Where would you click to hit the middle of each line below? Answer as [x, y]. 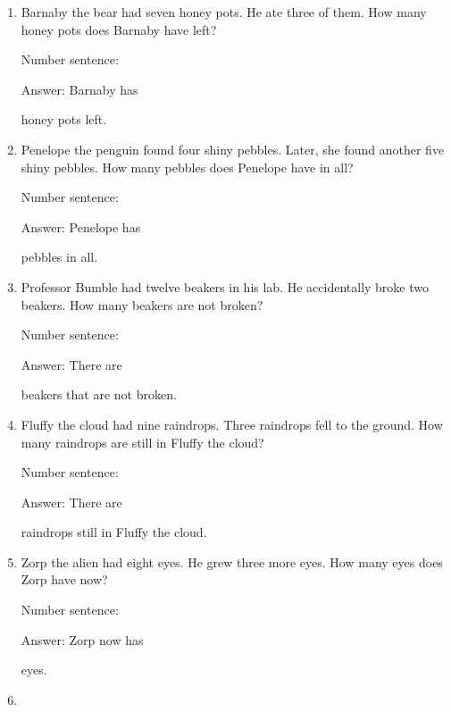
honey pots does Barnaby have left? [119, 29]
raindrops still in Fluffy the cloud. [114, 532]
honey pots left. [64, 119]
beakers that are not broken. [99, 394]
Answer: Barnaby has [79, 89]
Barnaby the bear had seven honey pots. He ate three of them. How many [224, 12]
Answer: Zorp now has [82, 639]
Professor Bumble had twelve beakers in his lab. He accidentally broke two [225, 286]
